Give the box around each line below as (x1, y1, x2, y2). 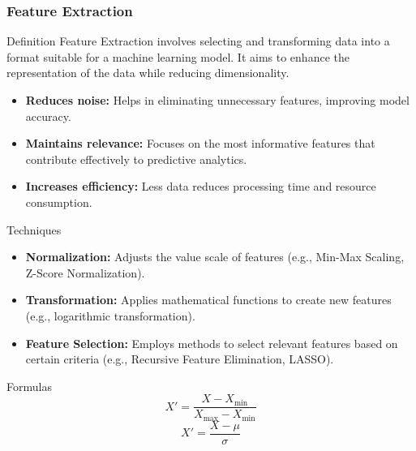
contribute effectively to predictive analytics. (25, 150, 247, 167)
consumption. (25, 193, 92, 210)
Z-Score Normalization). (25, 264, 145, 281)
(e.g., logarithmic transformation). (25, 307, 195, 324)
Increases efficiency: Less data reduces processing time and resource (25, 178, 376, 195)
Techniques (6, 221, 62, 238)
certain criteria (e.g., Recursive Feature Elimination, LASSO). (25, 350, 334, 367)
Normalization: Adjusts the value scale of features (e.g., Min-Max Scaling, (25, 248, 405, 265)
